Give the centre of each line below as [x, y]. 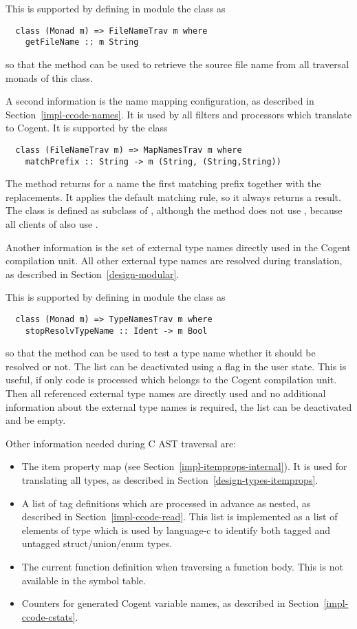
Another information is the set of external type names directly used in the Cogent [178, 247]
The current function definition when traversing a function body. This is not [182, 566]
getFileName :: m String [82, 42]
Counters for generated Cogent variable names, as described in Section [170, 603]
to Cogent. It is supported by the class [87, 128]
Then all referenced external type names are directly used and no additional [166, 393]
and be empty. [36, 420]
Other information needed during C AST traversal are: [121, 443]
